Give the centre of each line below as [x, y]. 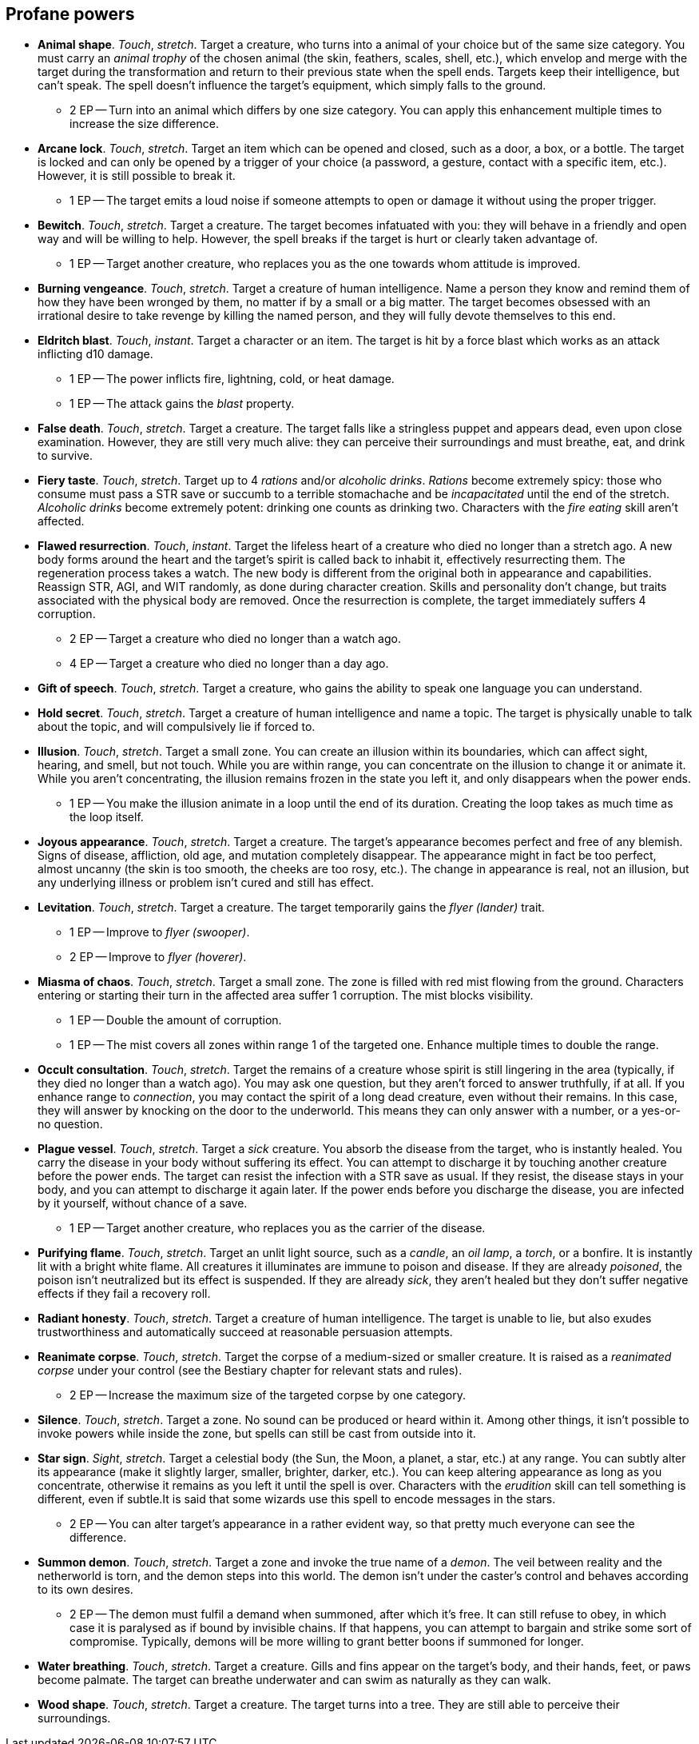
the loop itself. [107, 817]
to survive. [65, 456]
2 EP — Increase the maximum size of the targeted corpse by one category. [268, 1395]
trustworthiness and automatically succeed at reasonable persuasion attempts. [245, 1332]
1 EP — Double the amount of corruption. [176, 1020]
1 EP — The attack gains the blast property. [182, 404]
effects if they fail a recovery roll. [124, 1294]
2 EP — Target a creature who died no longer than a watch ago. [235, 639]
